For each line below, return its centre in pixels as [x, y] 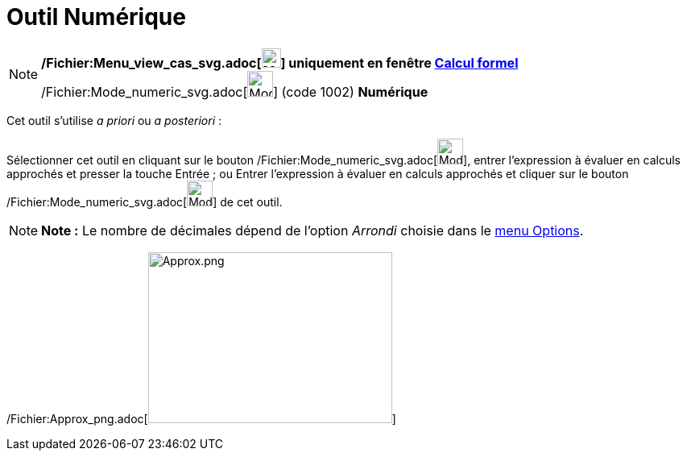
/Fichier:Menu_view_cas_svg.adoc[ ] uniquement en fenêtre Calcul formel [280, 62]
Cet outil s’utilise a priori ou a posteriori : [114, 120]
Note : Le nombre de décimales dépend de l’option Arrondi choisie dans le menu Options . [312, 230]
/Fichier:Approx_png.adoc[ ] [201, 418]
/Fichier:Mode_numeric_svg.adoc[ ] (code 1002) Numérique [235, 91]
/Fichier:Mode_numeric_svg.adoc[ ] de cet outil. [145, 201]
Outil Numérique [96, 17]
